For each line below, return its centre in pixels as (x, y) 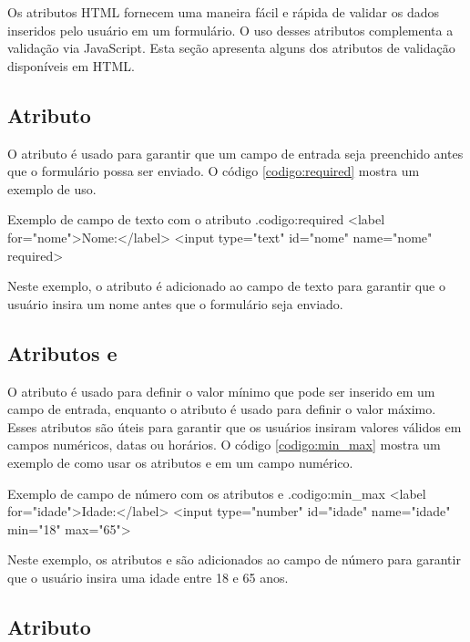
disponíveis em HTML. (71, 65)
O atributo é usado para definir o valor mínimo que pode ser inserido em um (221, 391)
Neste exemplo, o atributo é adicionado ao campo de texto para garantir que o (226, 286)
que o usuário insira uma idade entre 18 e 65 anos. (148, 577)
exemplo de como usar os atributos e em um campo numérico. (180, 462)
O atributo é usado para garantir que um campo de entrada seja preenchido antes (235, 153)
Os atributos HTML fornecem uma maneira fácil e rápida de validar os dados (223, 12)
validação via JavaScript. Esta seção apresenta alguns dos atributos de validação (231, 48)
